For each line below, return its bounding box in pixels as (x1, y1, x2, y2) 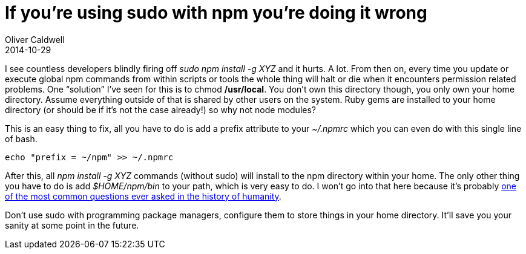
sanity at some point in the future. (5, 220, 139, 230)
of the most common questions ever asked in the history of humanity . (5, 190, 281, 201)
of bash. (5, 133, 38, 144)
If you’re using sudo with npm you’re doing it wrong (5, 2, 427, 23)
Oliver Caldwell (5, 34, 65, 45)
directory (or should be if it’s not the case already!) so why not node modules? (5, 104, 316, 115)
